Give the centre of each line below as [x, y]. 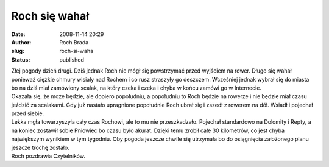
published [72, 59]
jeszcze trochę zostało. [40, 147]
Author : [21, 42]
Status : [21, 59]
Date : [18, 34]
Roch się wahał [50, 16]
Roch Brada [74, 42]
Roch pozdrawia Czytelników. [48, 156]
